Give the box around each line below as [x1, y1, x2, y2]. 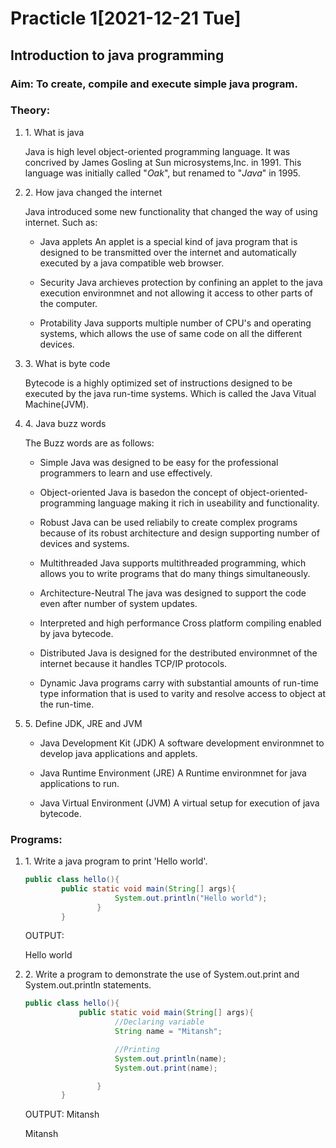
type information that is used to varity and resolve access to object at [39, 687, 326, 699]
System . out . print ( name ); [114, 1063, 218, 1073]
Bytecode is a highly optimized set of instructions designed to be [24, 377, 293, 389]
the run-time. [39, 698, 95, 710]
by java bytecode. [39, 627, 114, 639]
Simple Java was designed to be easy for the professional [39, 456, 279, 468]
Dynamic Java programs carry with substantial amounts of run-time [39, 677, 319, 689]
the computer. [39, 297, 98, 309]
